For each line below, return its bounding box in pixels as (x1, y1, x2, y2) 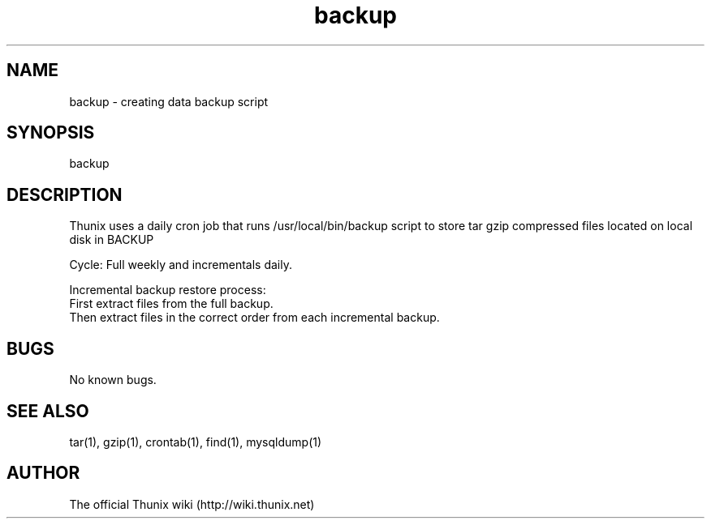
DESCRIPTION (6, 184, 123, 205)
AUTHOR (6, 463, 80, 484)
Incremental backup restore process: (69, 283, 266, 297)
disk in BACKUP (69, 233, 154, 247)
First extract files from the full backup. (69, 297, 274, 311)
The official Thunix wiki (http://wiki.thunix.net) (69, 497, 315, 511)
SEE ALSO (6, 400, 89, 421)
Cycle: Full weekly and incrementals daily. (69, 258, 292, 272)
